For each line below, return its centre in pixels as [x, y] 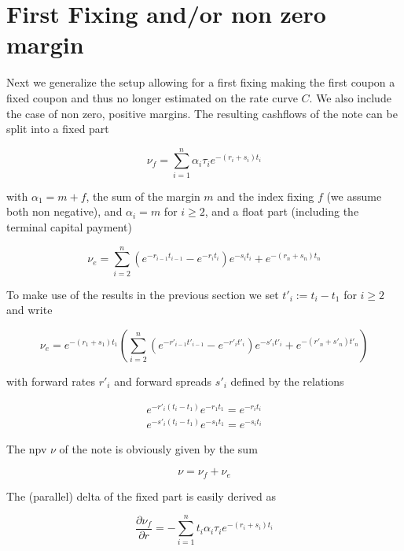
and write [29, 310]
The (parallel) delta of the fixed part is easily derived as [141, 496]
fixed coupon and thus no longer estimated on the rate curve [152, 97]
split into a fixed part [58, 129]
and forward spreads [163, 381]
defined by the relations [287, 381]
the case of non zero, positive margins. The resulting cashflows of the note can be [202, 113]
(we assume [354, 196]
